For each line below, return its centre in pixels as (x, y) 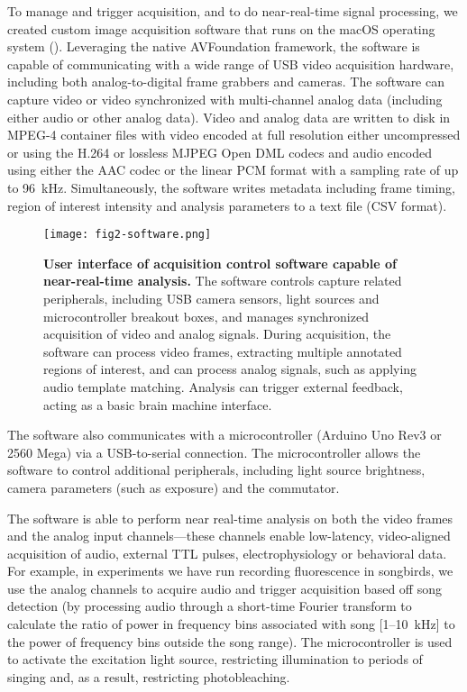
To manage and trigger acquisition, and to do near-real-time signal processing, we (233, 11)
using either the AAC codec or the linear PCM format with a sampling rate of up (233, 170)
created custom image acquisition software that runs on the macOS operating (221, 28)
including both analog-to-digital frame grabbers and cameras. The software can (226, 82)
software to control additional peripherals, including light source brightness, (216, 470)
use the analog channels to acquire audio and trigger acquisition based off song (224, 588)
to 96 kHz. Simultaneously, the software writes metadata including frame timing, (231, 187)
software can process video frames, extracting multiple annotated (223, 351)
